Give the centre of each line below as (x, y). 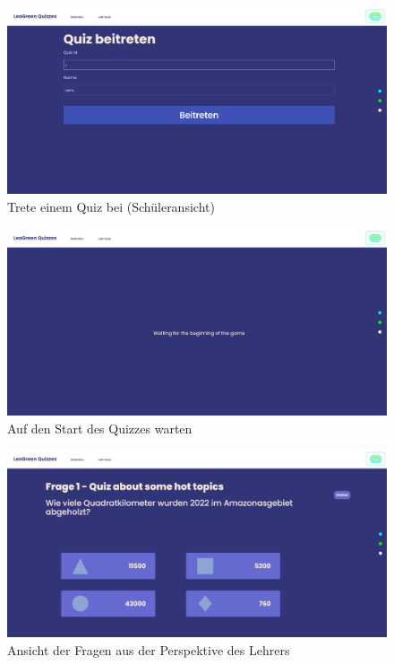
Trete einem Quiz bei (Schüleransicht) (111, 207)
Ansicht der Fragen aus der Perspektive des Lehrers (149, 650)
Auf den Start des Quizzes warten (100, 428)
